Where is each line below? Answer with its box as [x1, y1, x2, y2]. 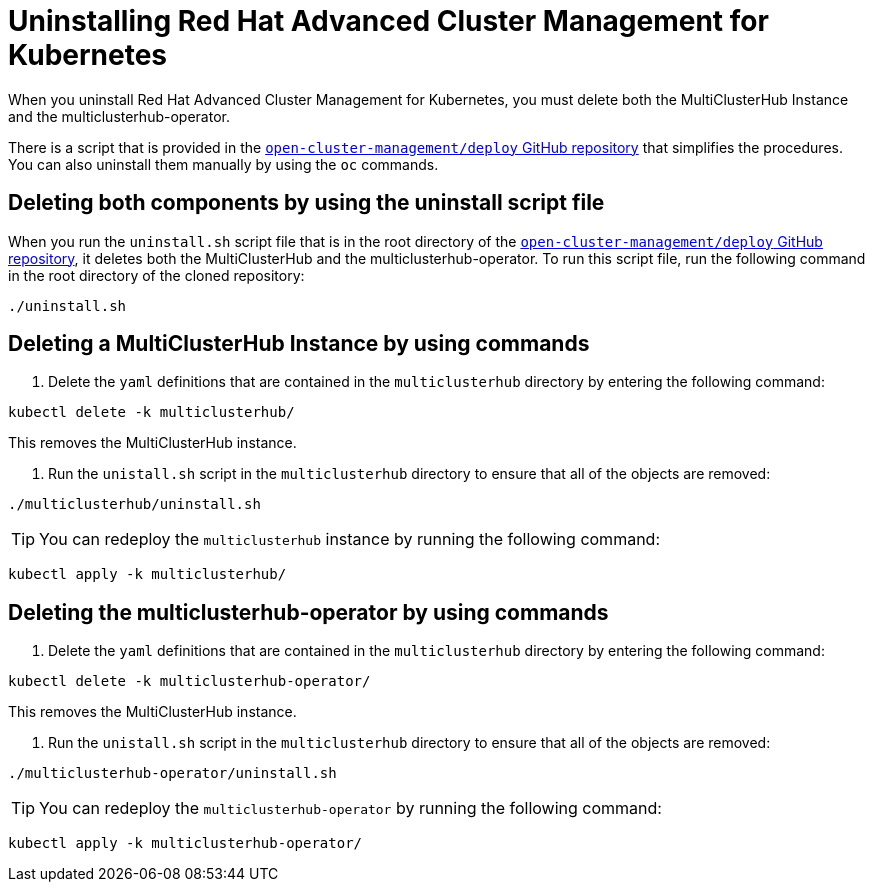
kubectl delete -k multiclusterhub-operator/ [8, 673, 371, 690]
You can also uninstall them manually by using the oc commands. [8, 155, 439, 173]
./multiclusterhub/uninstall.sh [8, 496, 261, 513]
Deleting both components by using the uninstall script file [8, 190, 605, 216]
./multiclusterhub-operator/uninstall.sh [8, 765, 337, 782]
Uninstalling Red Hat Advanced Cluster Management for [8, 4, 769, 38]
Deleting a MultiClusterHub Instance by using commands [8, 331, 590, 357]
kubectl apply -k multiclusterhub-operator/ [8, 835, 363, 852]
